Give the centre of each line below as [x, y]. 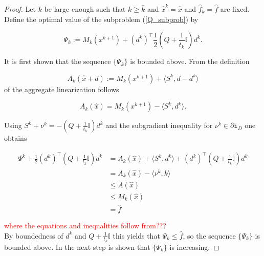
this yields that [136, 235]
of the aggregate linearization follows [62, 89]
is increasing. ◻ [194, 247]
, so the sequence [209, 235]
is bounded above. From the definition [190, 61]
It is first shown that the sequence [58, 61]
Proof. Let [20, 9]
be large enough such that [85, 9]
